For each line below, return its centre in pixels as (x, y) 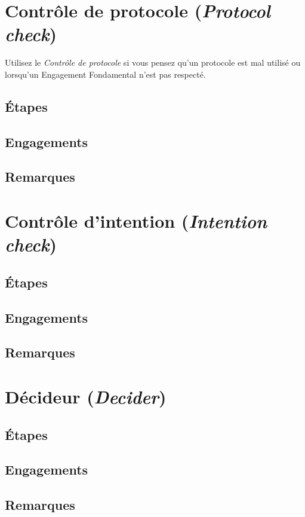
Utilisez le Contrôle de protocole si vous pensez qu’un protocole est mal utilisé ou (153, 62)
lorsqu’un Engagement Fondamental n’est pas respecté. (105, 74)
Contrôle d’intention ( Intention (136, 221)
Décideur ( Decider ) (86, 396)
